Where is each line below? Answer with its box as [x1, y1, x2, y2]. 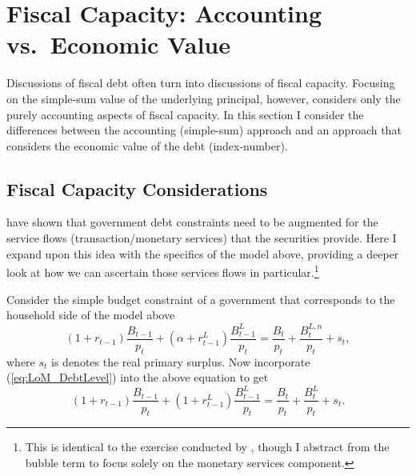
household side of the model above [6, 306, 175, 323]
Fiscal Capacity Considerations [6, 176, 268, 201]
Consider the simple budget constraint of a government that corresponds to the [6, 290, 395, 307]
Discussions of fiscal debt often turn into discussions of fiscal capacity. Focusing [6, 74, 395, 91]
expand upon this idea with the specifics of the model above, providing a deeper [6, 245, 399, 262]
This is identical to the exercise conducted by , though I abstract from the [25, 438, 390, 455]
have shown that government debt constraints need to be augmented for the [6, 214, 378, 230]
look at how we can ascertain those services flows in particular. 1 [6, 262, 319, 280]
